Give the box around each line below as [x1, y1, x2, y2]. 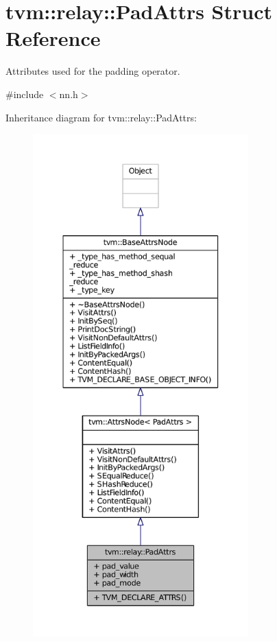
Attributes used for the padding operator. [5, 64, 180, 78]
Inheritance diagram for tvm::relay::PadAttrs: [5, 110, 197, 124]
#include [5, 86, 44, 101]
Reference [5, 24, 101, 52]
